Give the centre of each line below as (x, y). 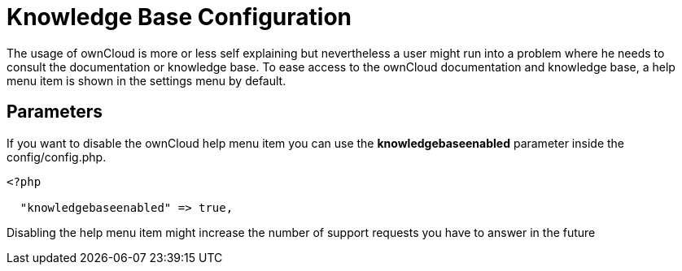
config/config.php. (57, 157)
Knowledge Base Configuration (179, 17)
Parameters (55, 112)
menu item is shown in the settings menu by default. (146, 80)
